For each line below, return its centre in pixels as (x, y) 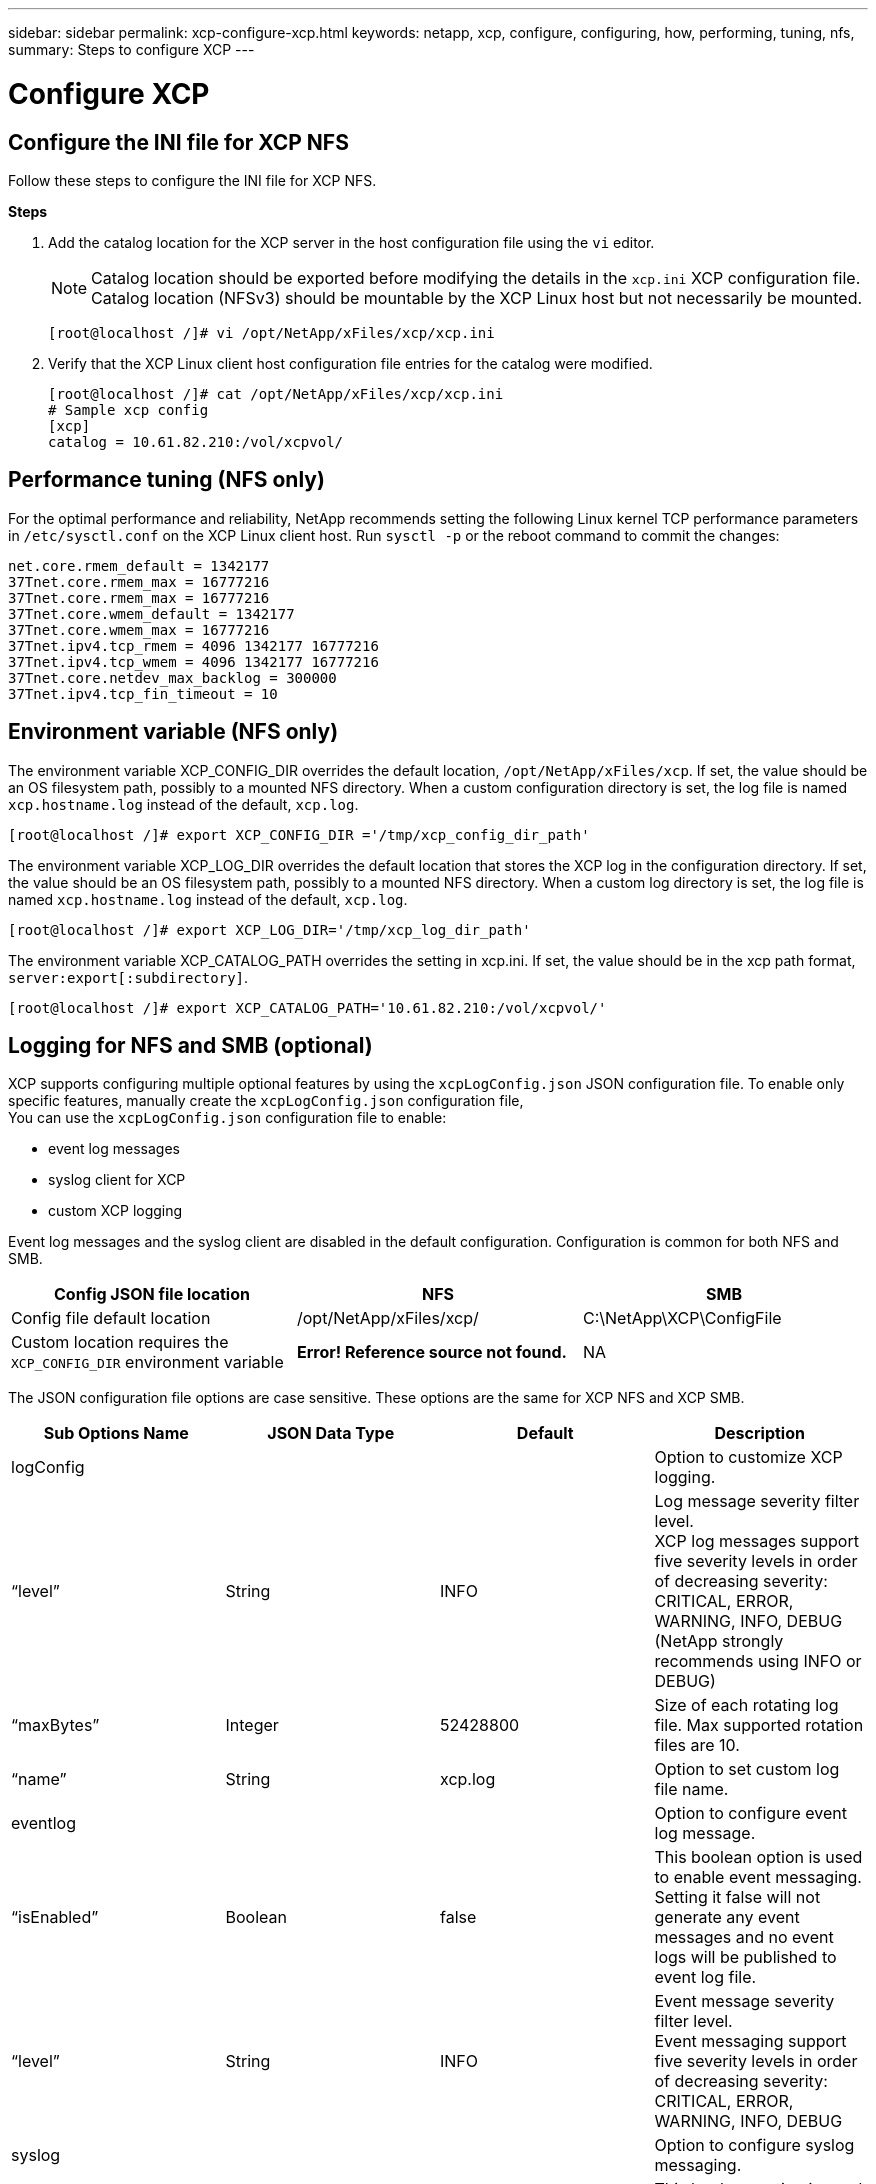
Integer (252, 1725)
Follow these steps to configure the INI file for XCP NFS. (192, 180)
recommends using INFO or (758, 1661)
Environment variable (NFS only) (173, 732)
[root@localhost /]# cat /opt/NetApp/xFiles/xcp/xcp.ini (276, 393)
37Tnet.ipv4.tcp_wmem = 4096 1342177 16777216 (193, 661)
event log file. (705, 1977)
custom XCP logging (115, 1211)
